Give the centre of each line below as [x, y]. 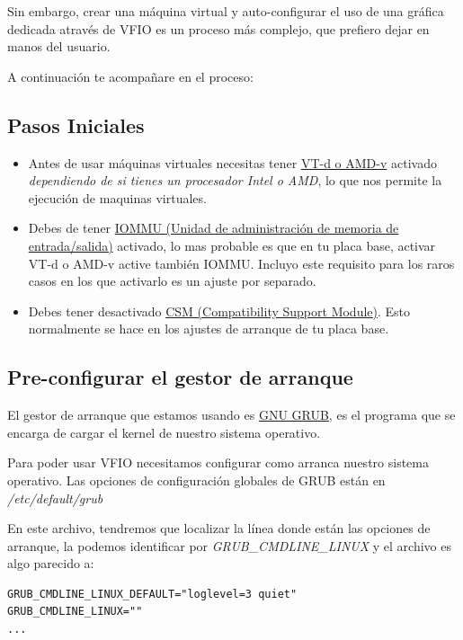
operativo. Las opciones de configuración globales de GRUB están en [196, 480]
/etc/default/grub [55, 498]
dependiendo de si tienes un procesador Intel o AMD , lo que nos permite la [235, 180]
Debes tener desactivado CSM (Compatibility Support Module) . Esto [219, 311]
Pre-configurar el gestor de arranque [180, 377]
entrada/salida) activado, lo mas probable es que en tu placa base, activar [232, 245]
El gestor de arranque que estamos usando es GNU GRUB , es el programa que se [231, 415]
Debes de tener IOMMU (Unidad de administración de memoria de [214, 228]
